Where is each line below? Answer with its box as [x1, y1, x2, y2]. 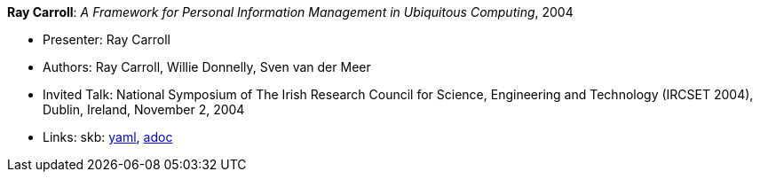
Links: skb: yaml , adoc [43, 129, 173, 144]
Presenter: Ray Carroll [43, 32, 171, 47]
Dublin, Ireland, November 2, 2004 [43, 102, 245, 117]
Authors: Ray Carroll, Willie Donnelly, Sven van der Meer [43, 59, 371, 74]
